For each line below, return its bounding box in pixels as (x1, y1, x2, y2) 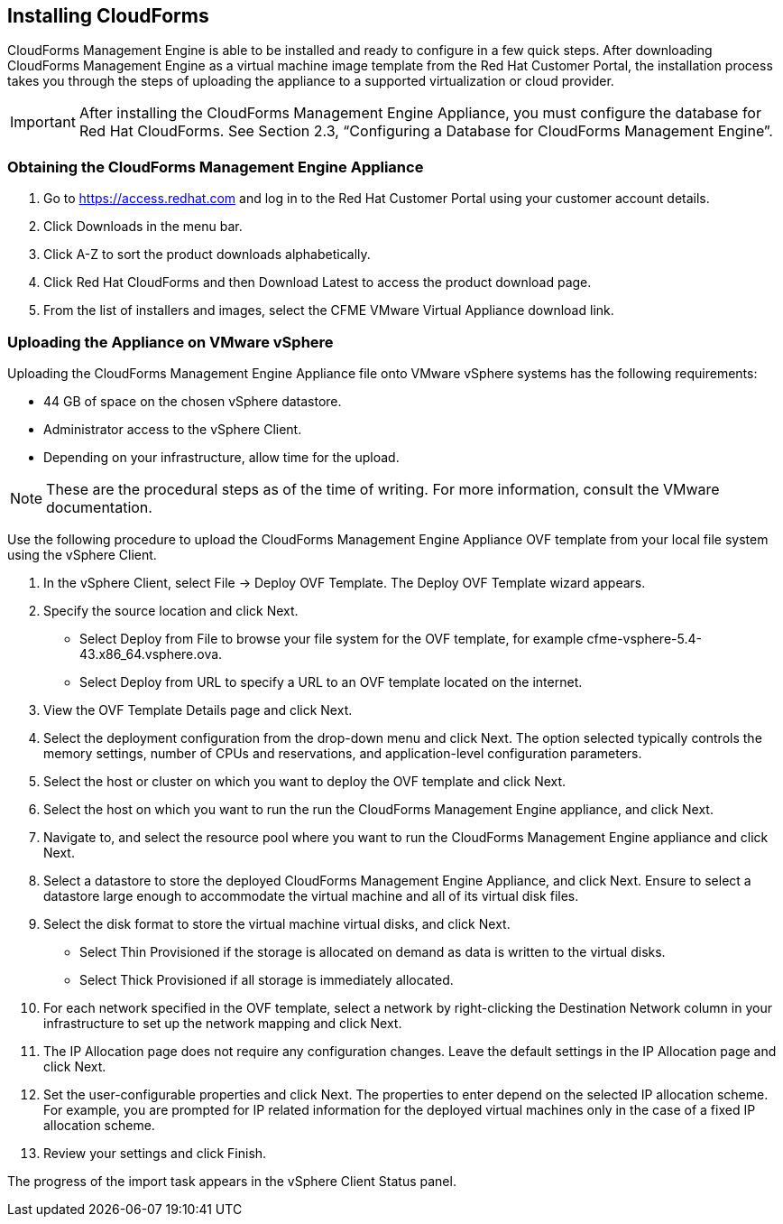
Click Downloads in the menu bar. (43, 218, 243, 235)
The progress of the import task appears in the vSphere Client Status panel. (7, 1173, 456, 1189)
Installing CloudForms (7, 5, 209, 27)
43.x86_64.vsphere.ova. (79, 645, 223, 662)
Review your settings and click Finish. (43, 1145, 267, 1161)
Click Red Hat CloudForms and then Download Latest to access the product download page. (43, 274, 592, 291)
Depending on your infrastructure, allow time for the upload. (43, 449, 400, 465)
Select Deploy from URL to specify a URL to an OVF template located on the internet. (79, 673, 583, 690)
